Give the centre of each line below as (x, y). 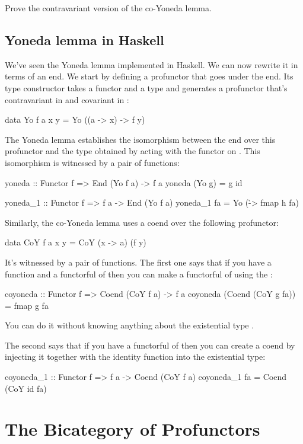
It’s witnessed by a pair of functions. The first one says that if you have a (138, 262)
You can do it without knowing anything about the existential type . (130, 325)
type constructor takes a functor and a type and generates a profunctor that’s (146, 87)
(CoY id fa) (26, 388)
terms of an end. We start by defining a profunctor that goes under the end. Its (149, 76)
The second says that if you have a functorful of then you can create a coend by (150, 345)
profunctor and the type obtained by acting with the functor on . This (133, 151)
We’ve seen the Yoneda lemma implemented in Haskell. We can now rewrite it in (151, 64)
